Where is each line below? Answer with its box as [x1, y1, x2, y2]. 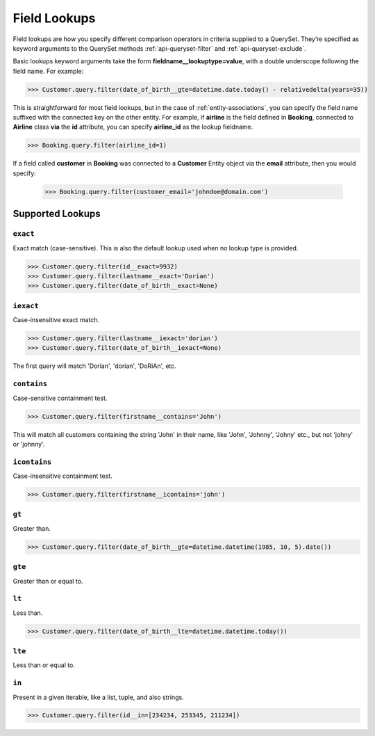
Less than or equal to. [12, 661, 76, 669]
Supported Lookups [12, 208, 101, 220]
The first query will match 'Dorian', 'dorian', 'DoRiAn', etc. [12, 362, 177, 370]
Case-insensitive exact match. [12, 316, 100, 324]
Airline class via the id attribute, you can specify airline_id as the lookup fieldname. [12, 122, 253, 131]
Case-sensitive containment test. [12, 394, 108, 402]
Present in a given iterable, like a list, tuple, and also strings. [12, 693, 184, 701]
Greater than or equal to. [12, 577, 83, 585]
